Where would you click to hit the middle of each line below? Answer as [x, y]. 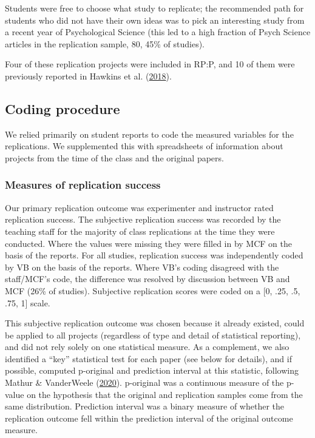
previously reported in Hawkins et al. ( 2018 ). [88, 76]
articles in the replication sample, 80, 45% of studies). [105, 43]
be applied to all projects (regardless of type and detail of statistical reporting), [153, 335]
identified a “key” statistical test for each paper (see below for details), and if [148, 358]
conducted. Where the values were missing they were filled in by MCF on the [149, 243]
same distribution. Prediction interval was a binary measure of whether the [145, 406]
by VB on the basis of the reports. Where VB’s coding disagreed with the [142, 267]
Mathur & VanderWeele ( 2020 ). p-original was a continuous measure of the [144, 382]
